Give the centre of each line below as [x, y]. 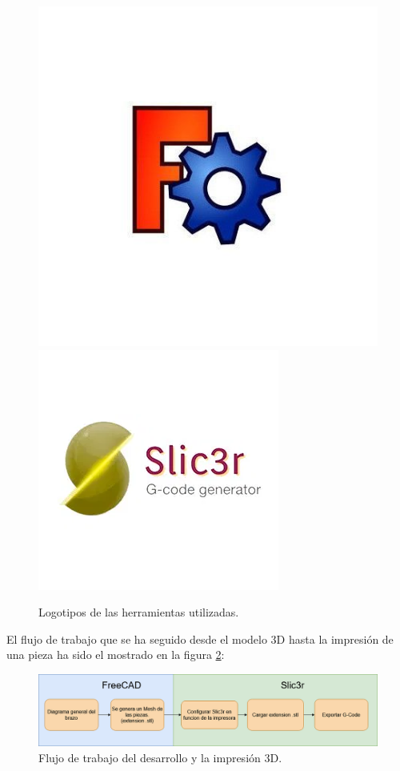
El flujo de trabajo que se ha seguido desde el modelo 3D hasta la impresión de [200, 638]
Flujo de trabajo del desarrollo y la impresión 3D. [160, 757]
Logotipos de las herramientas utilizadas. [139, 612]
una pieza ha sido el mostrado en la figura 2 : [116, 655]
